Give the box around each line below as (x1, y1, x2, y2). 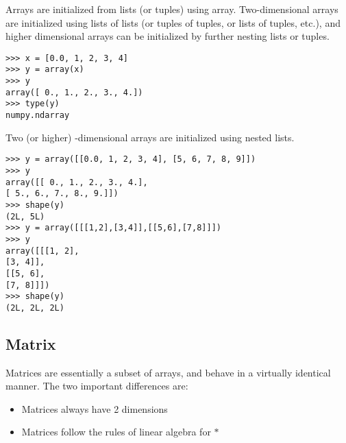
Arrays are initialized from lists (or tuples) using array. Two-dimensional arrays (5, 2, 338, 16)
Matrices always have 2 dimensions (21, 401, 168, 416)
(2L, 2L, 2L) (5, 302, 64, 313)
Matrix (5, 333, 56, 354)
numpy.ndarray (5, 110, 70, 121)
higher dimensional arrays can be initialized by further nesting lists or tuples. (5, 29, 330, 43)
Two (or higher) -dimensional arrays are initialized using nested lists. (5, 130, 295, 144)
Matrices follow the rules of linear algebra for (21, 424, 211, 439)
